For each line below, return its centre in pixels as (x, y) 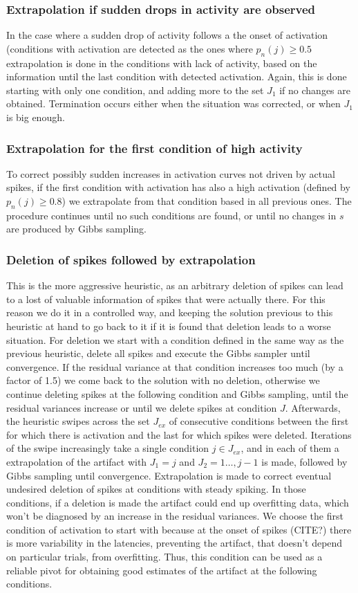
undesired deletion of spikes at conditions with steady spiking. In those (156, 489)
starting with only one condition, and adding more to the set (135, 90)
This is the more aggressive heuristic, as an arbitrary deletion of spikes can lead (175, 285)
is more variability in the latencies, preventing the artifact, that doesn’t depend (175, 543)
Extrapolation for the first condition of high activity (154, 148)
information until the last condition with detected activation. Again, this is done (177, 76)
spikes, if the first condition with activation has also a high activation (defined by (178, 187)
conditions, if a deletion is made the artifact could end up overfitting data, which (178, 502)
